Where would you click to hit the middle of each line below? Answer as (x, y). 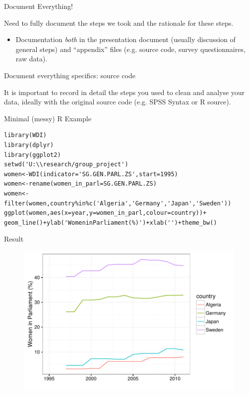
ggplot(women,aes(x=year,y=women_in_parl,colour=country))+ (105, 213)
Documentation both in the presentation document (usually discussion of (125, 39)
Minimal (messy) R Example (48, 118)
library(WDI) (25, 135)
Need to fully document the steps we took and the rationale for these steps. (119, 23)
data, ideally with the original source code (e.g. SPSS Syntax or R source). (118, 102)
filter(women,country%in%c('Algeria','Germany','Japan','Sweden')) (118, 203)
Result (14, 239)
